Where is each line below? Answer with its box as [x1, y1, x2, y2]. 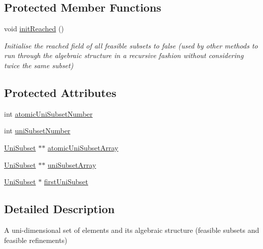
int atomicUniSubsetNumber [4, 108, 93, 119]
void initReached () [4, 23, 64, 34]
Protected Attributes [4, 84, 117, 100]
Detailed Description [4, 201, 115, 217]
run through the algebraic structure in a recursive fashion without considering [4, 50, 244, 61]
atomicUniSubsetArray [48, 142, 119, 153]
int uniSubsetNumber [4, 125, 70, 136]
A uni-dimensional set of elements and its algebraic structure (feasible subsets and [4, 224, 259, 235]
